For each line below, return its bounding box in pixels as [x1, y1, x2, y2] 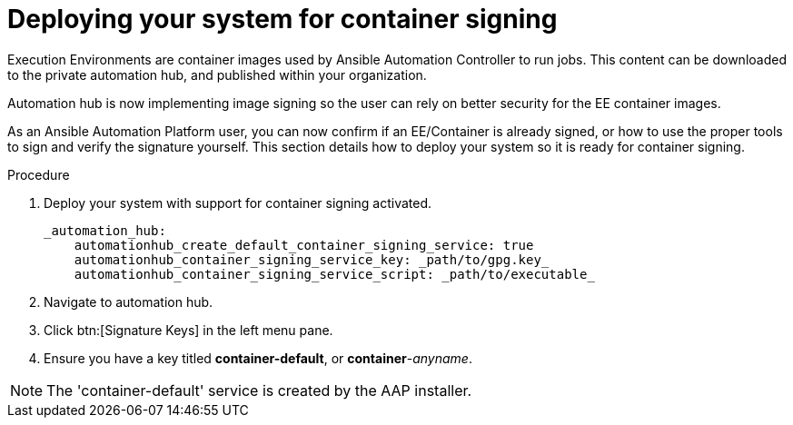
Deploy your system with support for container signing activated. [44, 194, 432, 211]
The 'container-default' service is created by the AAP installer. [46, 381, 472, 400]
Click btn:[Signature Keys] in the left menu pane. [44, 321, 333, 338]
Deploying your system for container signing [7, 4, 558, 35]
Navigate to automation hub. [44, 293, 213, 310]
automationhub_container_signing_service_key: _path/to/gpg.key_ [74, 252, 550, 267]
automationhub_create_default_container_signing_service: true [74, 237, 534, 252]
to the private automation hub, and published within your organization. [7, 66, 427, 83]
